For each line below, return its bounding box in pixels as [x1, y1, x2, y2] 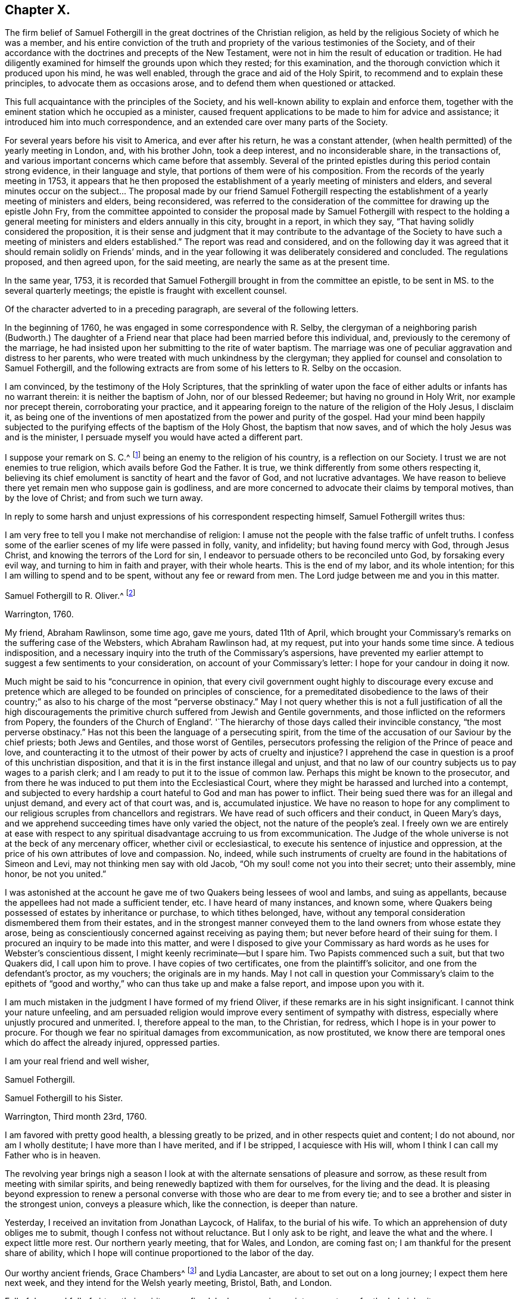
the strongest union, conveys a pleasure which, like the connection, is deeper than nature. [5, 1198, 358, 1209]
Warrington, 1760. [5, 608, 74, 619]
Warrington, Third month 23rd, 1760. [5, 1111, 147, 1121]
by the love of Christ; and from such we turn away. [5, 493, 203, 504]
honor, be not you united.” [5, 868, 107, 879]
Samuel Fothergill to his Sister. [5, 1092, 123, 1103]
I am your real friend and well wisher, [5, 1055, 149, 1066]
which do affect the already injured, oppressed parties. [5, 1037, 220, 1048]
